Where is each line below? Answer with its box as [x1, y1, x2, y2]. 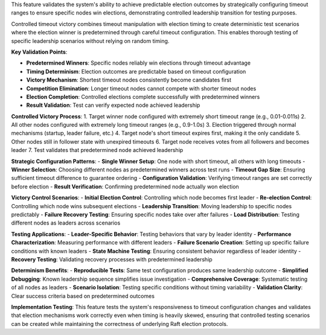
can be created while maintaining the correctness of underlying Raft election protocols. [11, 320, 228, 327]
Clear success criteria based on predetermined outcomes [11, 292, 155, 299]
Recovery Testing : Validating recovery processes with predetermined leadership [11, 255, 213, 263]
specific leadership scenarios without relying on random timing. [11, 37, 170, 45]
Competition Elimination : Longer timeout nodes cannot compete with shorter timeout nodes [26, 85, 257, 92]
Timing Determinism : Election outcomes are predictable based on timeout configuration [26, 68, 246, 75]
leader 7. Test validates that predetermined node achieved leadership [11, 147, 184, 154]
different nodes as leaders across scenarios [11, 219, 121, 226]
